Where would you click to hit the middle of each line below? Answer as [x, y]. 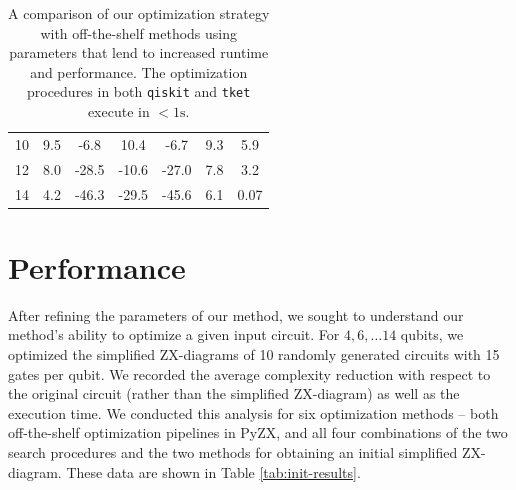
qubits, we [432, 334]
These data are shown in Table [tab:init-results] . [213, 471]
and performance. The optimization [139, 71]
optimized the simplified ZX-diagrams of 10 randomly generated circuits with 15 [254, 353]
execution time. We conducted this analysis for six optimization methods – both [253, 412]
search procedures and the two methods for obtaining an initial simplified [233, 451]
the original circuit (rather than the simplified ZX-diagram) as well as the [234, 393]
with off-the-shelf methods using [139, 32]
